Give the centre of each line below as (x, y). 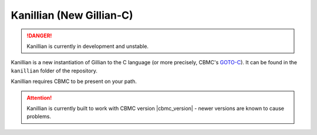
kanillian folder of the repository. (54, 71)
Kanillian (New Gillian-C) (72, 15)
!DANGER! (39, 36)
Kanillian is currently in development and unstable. (88, 46)
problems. (39, 116)
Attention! (39, 98)
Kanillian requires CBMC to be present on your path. (74, 81)
